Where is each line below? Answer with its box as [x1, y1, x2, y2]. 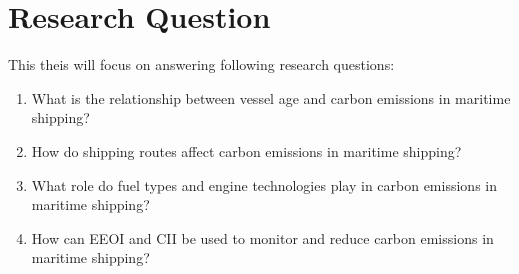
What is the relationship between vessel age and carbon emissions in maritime [31, 87, 511, 108]
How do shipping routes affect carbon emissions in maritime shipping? [31, 140, 462, 161]
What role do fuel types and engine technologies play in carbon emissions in [31, 174, 497, 195]
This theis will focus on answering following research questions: [8, 54, 395, 75]
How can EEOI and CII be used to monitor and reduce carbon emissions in [31, 227, 494, 248]
